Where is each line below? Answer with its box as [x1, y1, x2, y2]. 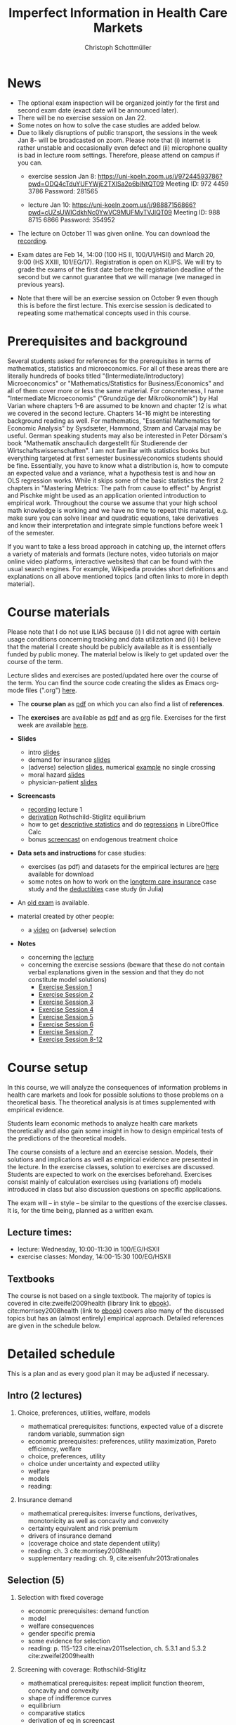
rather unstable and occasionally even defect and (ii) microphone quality [17, 143, 228, 152]
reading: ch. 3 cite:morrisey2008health [27, 1546, 142, 1555]
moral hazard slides [27, 770, 86, 779]
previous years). [17, 280, 65, 288]
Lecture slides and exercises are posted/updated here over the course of [7, 670, 219, 680]
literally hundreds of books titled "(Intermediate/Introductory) [7, 371, 185, 380]
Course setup [7, 1059, 88, 1076]
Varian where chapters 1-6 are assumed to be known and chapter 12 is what [7, 401, 227, 409]
